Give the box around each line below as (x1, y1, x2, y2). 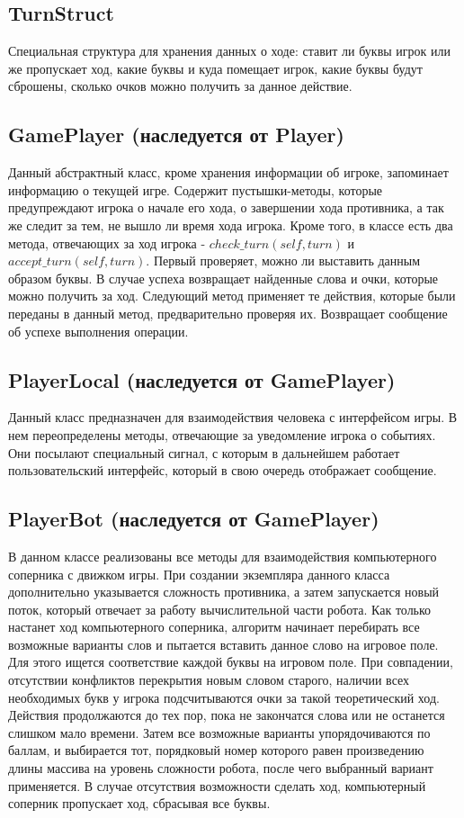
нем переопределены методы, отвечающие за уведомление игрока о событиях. (8, 425, 436, 444)
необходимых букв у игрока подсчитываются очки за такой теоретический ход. (8, 688, 440, 706)
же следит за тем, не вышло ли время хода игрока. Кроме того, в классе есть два (8, 215, 453, 234)
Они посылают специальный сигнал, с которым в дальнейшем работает (8, 443, 400, 462)
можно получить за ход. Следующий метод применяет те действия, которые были (8, 286, 456, 305)
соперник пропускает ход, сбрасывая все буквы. (8, 794, 271, 813)
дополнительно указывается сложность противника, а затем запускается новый (8, 582, 440, 601)
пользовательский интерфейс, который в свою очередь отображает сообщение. (8, 461, 437, 480)
